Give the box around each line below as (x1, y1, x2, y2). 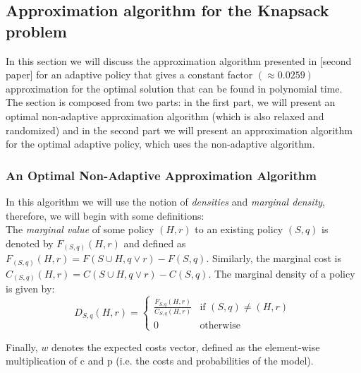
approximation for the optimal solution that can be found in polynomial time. (6, 81, 343, 95)
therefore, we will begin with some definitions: (6, 208, 204, 223)
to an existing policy (195, 222, 283, 237)
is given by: (6, 281, 55, 296)
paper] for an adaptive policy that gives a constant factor (6, 67, 253, 82)
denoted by (6, 235, 54, 250)
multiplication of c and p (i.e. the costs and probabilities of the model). (6, 353, 314, 368)
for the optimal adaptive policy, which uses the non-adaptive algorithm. (6, 136, 315, 151)
